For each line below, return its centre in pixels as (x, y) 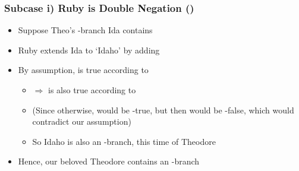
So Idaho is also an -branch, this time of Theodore (124, 141)
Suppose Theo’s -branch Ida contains (85, 30)
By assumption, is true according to (83, 70)
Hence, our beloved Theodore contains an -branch (109, 161)
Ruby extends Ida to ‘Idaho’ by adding (89, 50)
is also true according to (92, 90)
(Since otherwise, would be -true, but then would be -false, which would (163, 110)
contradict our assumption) (82, 121)
